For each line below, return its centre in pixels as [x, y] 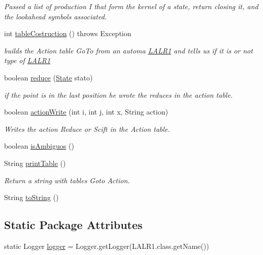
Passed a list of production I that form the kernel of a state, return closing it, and [131, 6]
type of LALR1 [27, 60]
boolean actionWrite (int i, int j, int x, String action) [86, 112]
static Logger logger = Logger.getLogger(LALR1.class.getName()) [107, 246]
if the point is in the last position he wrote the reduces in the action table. [119, 94]
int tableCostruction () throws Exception [68, 33]
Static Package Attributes [73, 225]
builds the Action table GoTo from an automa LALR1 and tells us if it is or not [128, 50]
